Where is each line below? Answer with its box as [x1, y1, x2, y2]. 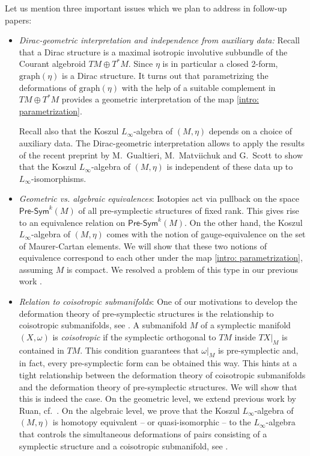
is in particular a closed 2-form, [162, 57, 278, 70]
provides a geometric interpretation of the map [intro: [61, 93, 259, 105]
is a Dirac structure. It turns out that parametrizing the [61, 69, 269, 81]
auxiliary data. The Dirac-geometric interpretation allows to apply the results [19, 136, 305, 149]
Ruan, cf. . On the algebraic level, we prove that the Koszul [19, 404, 240, 416]
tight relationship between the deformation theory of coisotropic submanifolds [19, 369, 306, 381]
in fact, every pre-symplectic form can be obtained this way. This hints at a [19, 357, 297, 369]
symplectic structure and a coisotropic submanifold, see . [19, 439, 228, 452]
